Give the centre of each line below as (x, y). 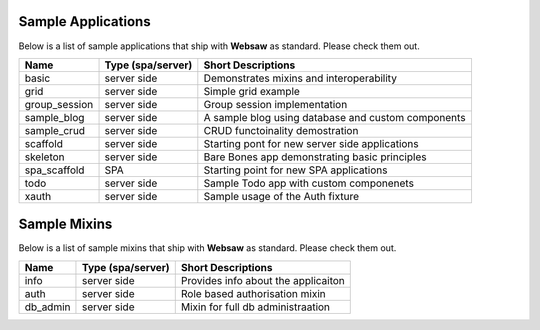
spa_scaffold (54, 170)
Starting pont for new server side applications (311, 143)
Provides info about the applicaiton (262, 280)
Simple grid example (251, 91)
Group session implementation (275, 104)
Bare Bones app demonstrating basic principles (315, 157)
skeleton (44, 157)
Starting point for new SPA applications (295, 170)
